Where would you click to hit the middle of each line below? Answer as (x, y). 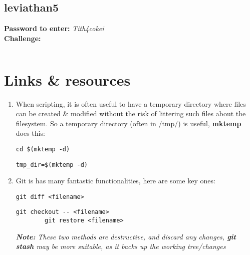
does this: (30, 133)
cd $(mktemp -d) (43, 149)
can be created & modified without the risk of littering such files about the (131, 113)
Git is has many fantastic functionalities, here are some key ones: (115, 181)
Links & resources (67, 79)
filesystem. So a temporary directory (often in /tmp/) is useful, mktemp (129, 123)
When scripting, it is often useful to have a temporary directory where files (131, 103)
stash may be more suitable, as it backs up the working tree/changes (121, 246)
